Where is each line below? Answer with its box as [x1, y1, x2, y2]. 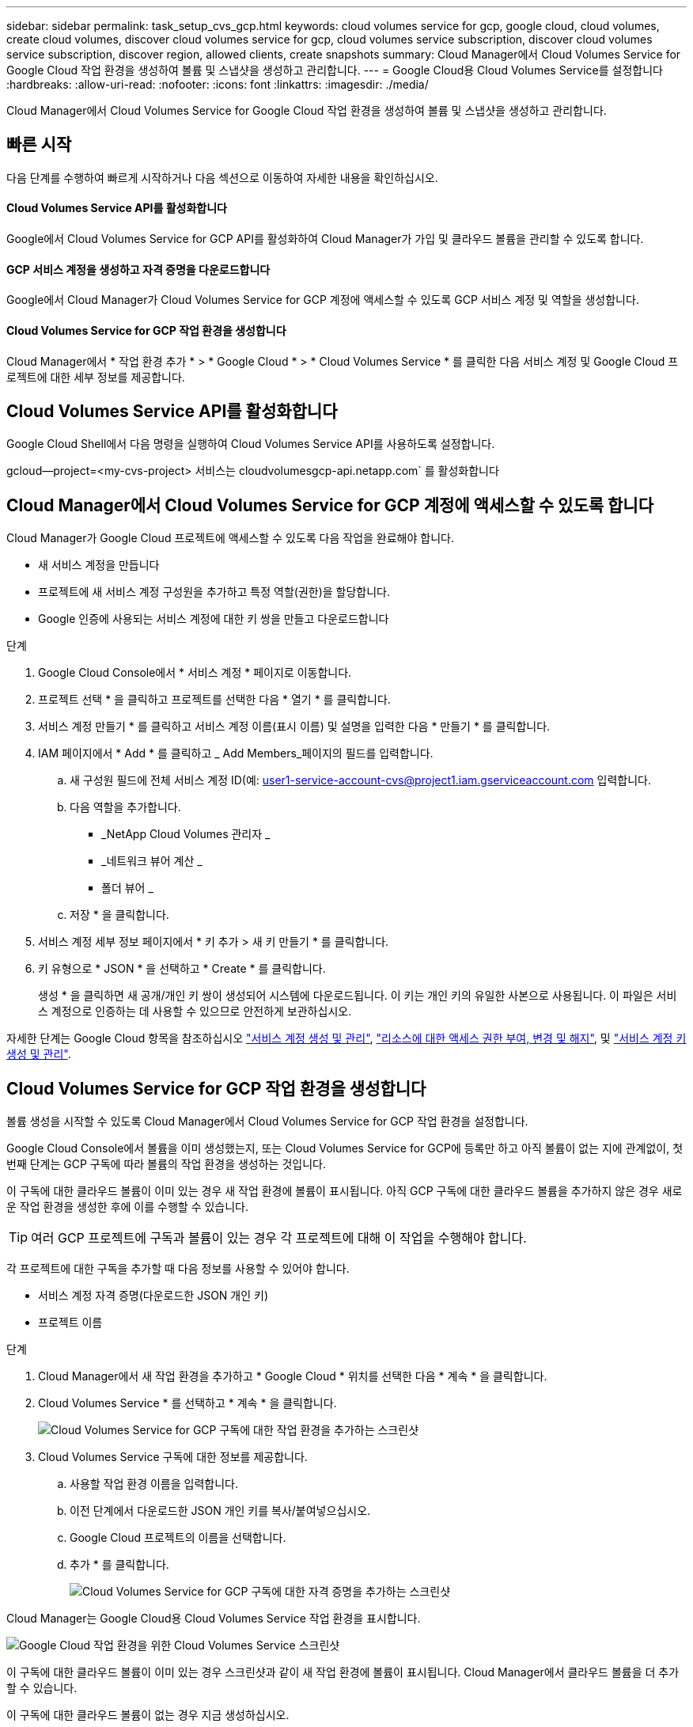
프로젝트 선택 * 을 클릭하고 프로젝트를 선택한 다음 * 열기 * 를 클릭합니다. [38, 693, 391, 707]
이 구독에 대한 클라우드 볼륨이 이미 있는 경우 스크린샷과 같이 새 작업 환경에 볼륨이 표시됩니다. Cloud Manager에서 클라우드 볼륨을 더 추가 [6, 1665, 680, 1680]
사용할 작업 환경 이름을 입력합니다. [70, 1477, 238, 1491]
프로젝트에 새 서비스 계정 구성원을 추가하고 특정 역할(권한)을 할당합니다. [38, 585, 391, 599]
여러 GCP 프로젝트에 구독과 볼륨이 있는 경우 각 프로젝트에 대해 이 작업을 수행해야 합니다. [31, 1230, 527, 1247]
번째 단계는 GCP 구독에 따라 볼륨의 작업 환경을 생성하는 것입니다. [6, 1157, 326, 1171]
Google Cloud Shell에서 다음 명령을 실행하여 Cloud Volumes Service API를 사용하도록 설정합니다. [6, 437, 495, 451]
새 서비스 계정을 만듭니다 [38, 558, 160, 572]
